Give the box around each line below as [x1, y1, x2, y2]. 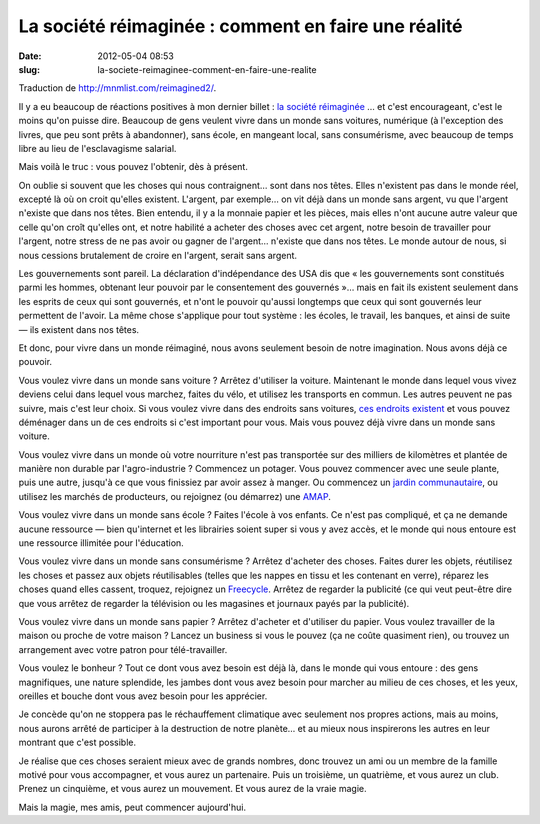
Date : [18, 50, 42, 62]
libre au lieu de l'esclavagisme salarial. [18, 142, 177, 154]
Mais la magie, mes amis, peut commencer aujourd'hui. [18, 801, 247, 813]
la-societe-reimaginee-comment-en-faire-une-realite [97, 63, 317, 75]
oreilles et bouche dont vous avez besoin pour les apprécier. [18, 690, 268, 702]
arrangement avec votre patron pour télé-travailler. [18, 643, 228, 655]
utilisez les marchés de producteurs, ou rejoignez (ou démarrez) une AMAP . [18, 490, 332, 502]
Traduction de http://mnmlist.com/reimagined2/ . [18, 82, 217, 94]
